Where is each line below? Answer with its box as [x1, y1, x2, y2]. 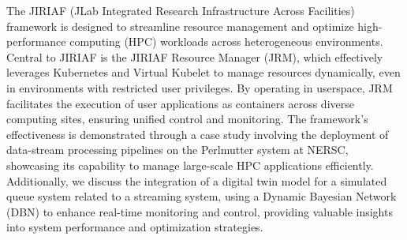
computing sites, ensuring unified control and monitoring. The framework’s [6, 111, 368, 127]
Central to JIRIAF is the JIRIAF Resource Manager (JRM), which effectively [6, 48, 383, 65]
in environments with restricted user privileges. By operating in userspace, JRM [6, 79, 393, 96]
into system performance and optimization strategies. [6, 219, 263, 235]
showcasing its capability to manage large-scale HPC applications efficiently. [6, 156, 374, 173]
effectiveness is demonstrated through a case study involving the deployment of [6, 126, 389, 142]
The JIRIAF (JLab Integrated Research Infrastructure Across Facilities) [6, 2, 355, 18]
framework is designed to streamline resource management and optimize [6, 17, 354, 34]
